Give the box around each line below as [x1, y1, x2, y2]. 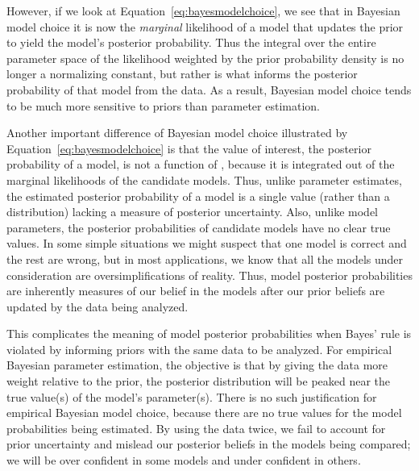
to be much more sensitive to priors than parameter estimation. [6, 97, 320, 114]
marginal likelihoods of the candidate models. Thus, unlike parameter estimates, [6, 171, 402, 188]
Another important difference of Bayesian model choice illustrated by [6, 124, 348, 141]
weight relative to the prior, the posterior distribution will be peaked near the [6, 373, 391, 390]
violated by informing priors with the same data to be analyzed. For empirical [6, 340, 392, 357]
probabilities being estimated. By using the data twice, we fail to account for [6, 419, 386, 436]
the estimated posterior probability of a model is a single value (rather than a [6, 187, 390, 204]
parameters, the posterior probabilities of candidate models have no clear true [6, 219, 391, 235]
